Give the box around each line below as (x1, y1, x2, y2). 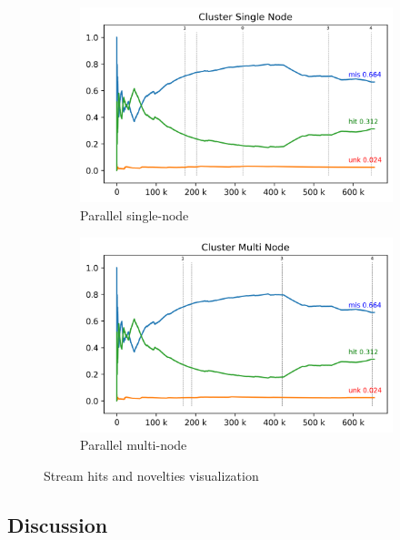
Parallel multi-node (80, 435, 187, 454)
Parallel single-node (80, 205, 189, 224)
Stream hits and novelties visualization (44, 466, 259, 485)
